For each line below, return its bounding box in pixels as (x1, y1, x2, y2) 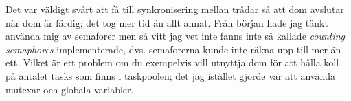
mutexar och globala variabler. (5, 82, 134, 96)
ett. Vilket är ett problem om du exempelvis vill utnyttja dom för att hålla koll (5, 55, 339, 70)
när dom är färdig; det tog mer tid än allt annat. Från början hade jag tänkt (5, 15, 328, 29)
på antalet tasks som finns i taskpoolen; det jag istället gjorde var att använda (5, 68, 336, 83)
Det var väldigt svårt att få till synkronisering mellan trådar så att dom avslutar (5, 2, 344, 16)
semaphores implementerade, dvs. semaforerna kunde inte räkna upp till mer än (5, 42, 341, 56)
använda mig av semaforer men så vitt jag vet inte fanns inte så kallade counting (5, 29, 346, 43)
